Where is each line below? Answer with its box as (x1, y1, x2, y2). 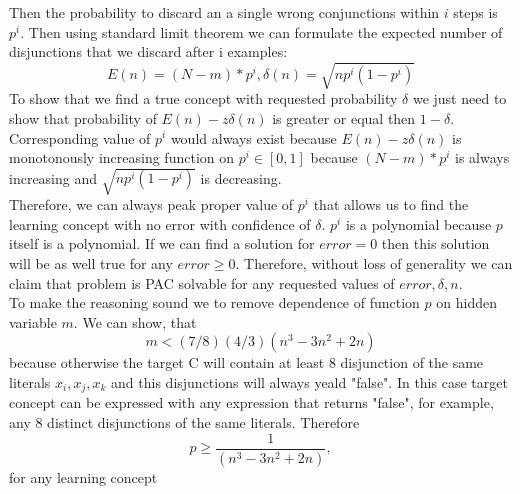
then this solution (381, 233, 490, 254)
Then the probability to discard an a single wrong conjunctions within (9, 2, 440, 22)
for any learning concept (9, 466, 158, 487)
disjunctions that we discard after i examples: (9, 41, 288, 62)
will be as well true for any (9, 253, 173, 274)
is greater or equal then (272, 107, 416, 128)
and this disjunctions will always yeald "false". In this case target (111, 372, 508, 392)
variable (9, 311, 57, 332)
